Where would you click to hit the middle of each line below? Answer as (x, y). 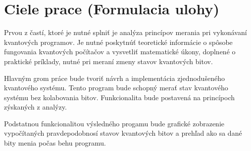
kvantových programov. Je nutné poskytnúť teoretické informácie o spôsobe (118, 42)
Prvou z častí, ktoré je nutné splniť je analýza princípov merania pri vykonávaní (125, 32)
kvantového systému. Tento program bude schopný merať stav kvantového (116, 88)
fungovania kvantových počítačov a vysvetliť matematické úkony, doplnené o (120, 52)
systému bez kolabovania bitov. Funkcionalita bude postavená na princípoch (120, 97)
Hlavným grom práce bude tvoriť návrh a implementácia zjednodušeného (114, 78)
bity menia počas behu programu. (55, 143)
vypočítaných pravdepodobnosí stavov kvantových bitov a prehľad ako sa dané (123, 133)
